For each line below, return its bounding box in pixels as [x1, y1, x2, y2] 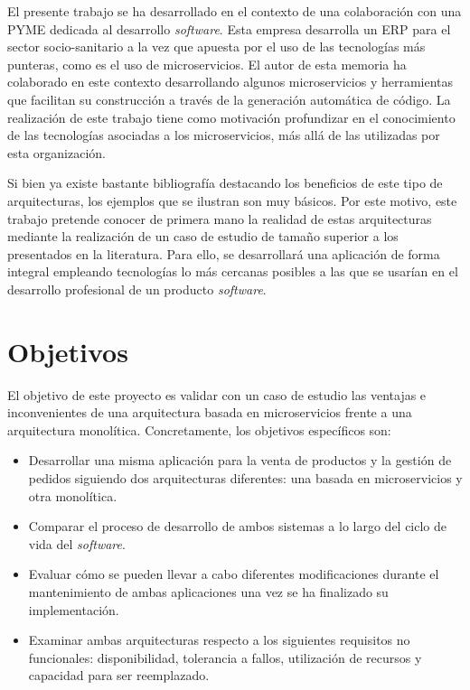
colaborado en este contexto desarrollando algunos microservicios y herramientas [7, 72, 454, 91]
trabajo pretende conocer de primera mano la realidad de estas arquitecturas [7, 209, 432, 228]
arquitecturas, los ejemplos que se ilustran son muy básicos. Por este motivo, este [7, 191, 457, 210]
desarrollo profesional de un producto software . [7, 279, 267, 298]
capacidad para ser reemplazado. [28, 666, 210, 685]
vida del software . [28, 534, 126, 553]
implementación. [28, 600, 119, 619]
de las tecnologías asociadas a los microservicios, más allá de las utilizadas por [7, 126, 440, 145]
